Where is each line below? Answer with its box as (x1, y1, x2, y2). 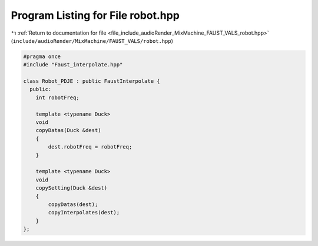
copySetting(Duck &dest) (35, 185, 108, 191)
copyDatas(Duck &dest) (35, 127, 101, 134)
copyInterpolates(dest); (48, 209, 120, 216)
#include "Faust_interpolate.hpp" (23, 62, 123, 68)
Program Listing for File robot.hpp (11, 9, 180, 22)
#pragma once (23, 53, 61, 60)
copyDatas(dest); (48, 201, 98, 208)
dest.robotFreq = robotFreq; (48, 144, 132, 150)
